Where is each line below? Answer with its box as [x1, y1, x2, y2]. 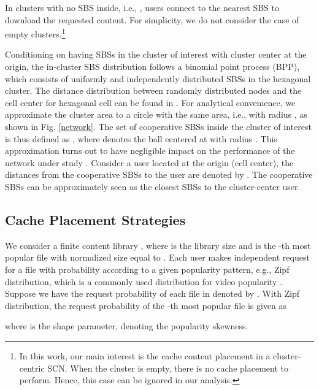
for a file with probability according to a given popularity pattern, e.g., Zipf [5, 262, 290, 275]
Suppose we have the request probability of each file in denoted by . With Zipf [5, 287, 300, 300]
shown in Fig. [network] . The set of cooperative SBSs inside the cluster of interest [5, 120, 312, 132]
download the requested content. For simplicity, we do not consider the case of [5, 13, 299, 26]
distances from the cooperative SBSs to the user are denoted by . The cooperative [5, 168, 313, 181]
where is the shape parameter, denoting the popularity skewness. [5, 319, 248, 332]
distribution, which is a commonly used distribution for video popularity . [5, 275, 283, 288]
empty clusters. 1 [5, 26, 66, 40]
